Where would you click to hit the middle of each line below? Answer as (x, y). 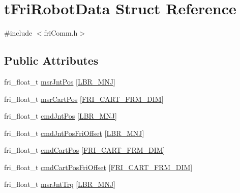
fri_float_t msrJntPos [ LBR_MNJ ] (60, 81)
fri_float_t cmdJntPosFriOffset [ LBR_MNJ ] (74, 133)
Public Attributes (51, 60)
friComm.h (61, 33)
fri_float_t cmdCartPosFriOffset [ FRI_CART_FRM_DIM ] (98, 167)
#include (18, 33)
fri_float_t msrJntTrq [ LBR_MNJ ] (60, 184)
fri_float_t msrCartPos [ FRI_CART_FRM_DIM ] (84, 99)
